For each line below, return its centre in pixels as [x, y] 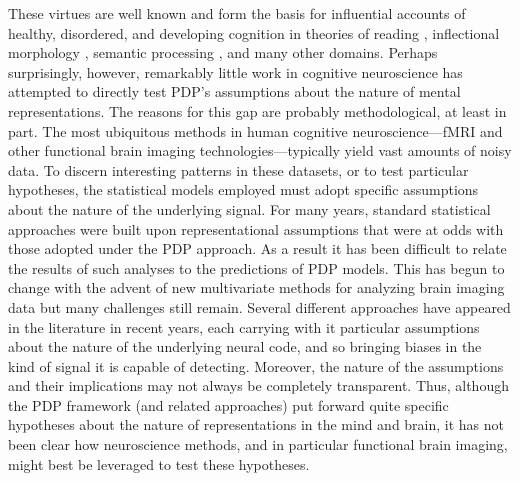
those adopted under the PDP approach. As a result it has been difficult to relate [257, 248]
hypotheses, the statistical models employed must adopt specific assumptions [243, 189]
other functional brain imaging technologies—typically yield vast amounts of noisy [260, 150]
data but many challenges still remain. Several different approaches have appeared [259, 306]
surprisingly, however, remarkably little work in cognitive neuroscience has [235, 71]
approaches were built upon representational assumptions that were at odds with [256, 228]
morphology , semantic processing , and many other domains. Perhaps [223, 52]
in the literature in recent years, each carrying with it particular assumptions [244, 326]
